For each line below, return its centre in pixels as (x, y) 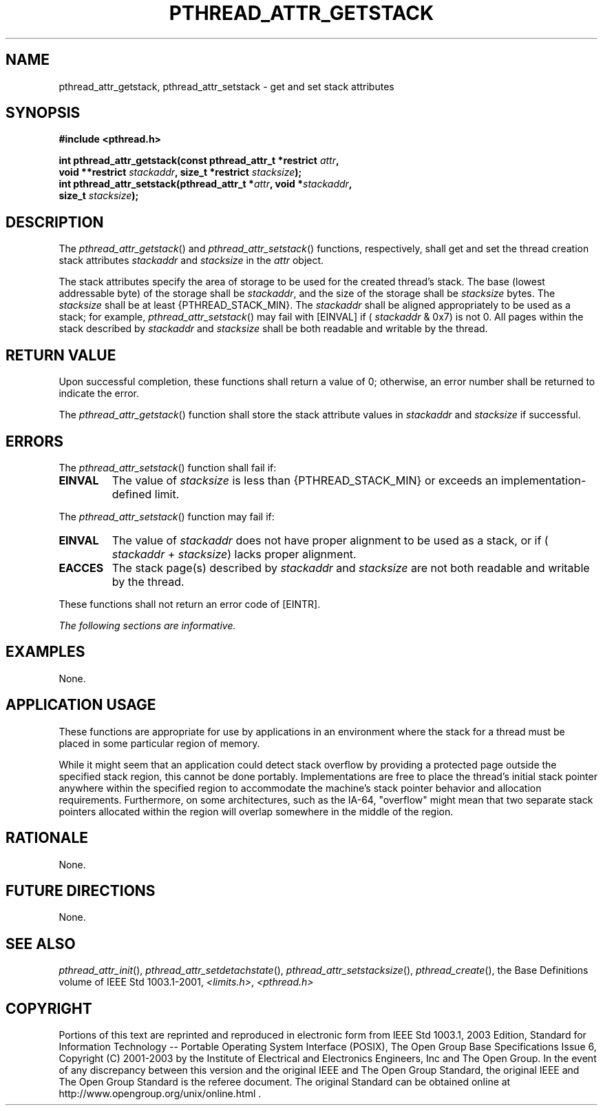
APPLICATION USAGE (81, 705)
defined (132, 494)
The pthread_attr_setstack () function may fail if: (167, 516)
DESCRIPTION (55, 222)
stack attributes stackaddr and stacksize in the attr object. (191, 261)
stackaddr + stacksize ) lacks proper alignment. (234, 554)
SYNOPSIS (43, 113)
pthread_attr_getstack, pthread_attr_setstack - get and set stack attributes (226, 86)
